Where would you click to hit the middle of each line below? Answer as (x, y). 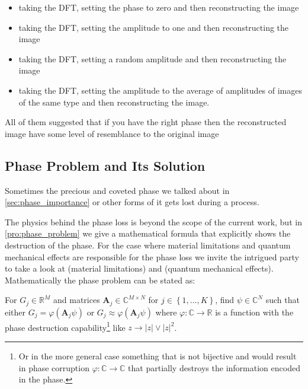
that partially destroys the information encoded (214, 367)
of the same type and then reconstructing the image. (114, 102)
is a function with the (254, 312)
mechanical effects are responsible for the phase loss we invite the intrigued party (152, 256)
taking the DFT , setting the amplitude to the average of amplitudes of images (161, 90)
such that (283, 300)
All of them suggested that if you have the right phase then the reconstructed (146, 122)
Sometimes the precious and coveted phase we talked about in (117, 190)
